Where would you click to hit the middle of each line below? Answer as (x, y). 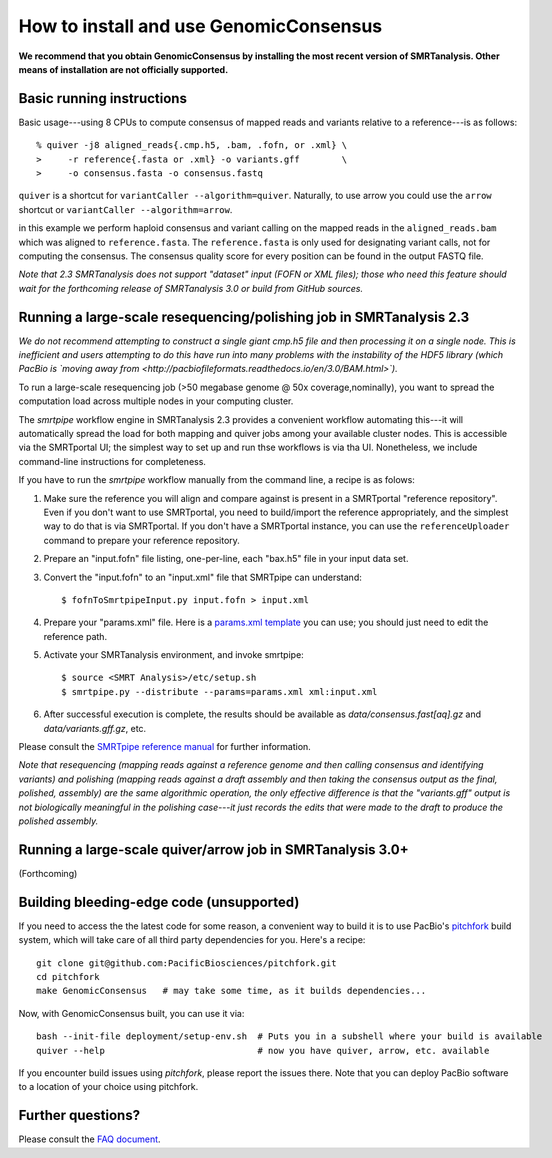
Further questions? (79, 1115)
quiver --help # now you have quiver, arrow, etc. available (263, 1050)
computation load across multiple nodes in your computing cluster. (156, 401)
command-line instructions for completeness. (112, 461)
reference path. (75, 636)
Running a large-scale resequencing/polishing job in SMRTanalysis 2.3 (244, 316)
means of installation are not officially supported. (123, 69)
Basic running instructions (102, 98)
